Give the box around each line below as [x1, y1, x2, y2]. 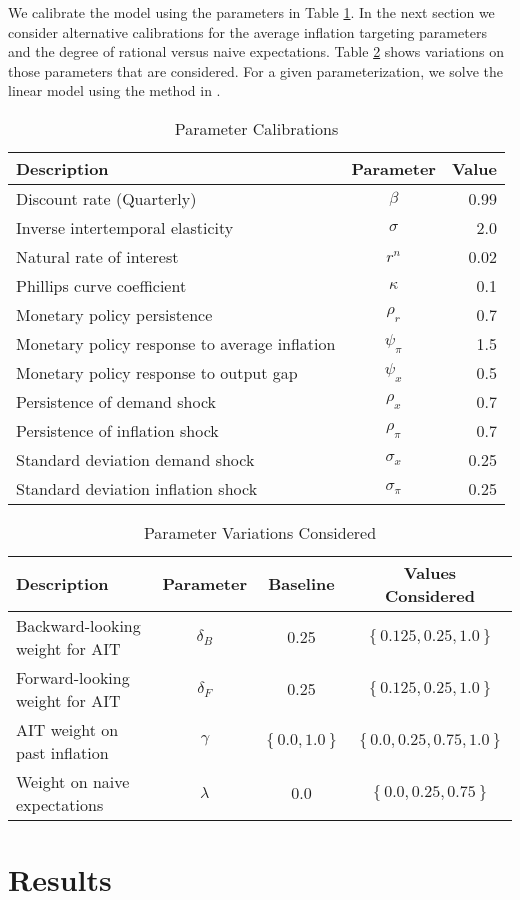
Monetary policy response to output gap [16, 360, 298, 384]
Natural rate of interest [16, 244, 179, 268]
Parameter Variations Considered [143, 520, 377, 544]
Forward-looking [16, 665, 130, 689]
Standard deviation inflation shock [16, 476, 258, 500]
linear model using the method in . [8, 80, 221, 101]
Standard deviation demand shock [16, 447, 255, 471]
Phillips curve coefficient [16, 273, 187, 297]
